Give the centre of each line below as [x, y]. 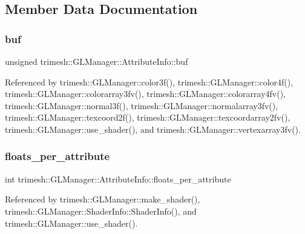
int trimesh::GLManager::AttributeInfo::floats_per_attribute [118, 179]
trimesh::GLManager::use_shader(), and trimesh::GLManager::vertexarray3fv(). [153, 129]
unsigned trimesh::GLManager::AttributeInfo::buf [97, 61]
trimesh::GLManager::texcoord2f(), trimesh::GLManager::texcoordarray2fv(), [148, 117]
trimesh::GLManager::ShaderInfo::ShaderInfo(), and [101, 211]
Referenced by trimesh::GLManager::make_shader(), [103, 199]
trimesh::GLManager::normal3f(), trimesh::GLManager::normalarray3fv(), [142, 105]
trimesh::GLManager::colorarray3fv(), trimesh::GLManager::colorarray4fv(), [146, 94]
